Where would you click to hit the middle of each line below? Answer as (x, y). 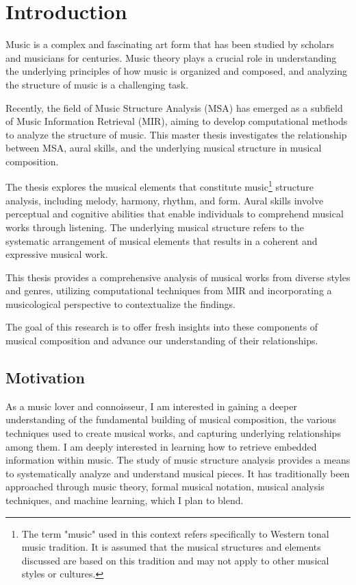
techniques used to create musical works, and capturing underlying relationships (173, 433)
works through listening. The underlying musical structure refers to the (155, 227)
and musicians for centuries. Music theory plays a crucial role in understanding (171, 57)
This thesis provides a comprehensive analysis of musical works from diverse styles (178, 277)
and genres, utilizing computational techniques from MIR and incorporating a (169, 290)
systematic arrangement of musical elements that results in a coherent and (162, 240)
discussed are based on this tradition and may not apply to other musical (175, 560)
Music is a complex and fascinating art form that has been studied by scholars (170, 44)
